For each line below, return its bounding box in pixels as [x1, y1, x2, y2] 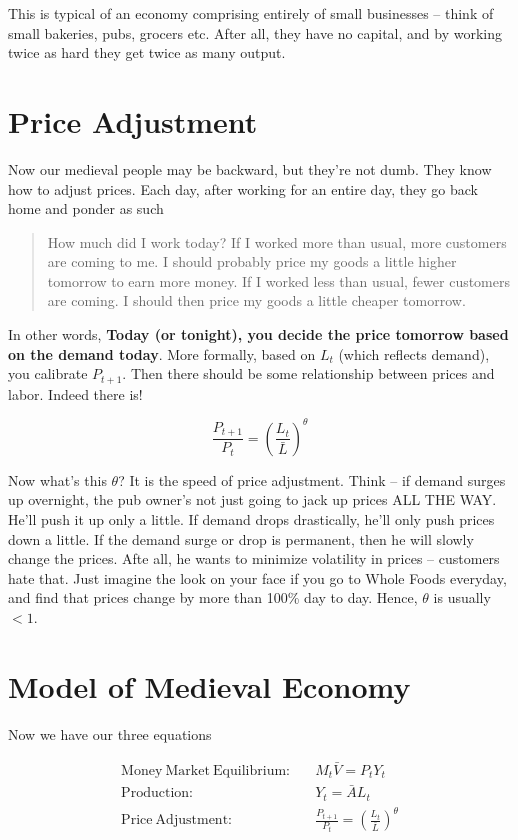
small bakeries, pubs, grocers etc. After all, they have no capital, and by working [8, 22, 503, 43]
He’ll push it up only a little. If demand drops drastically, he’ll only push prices [8, 508, 495, 529]
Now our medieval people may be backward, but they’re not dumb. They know [8, 158, 492, 179]
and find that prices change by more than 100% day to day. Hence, [8, 587, 418, 608]
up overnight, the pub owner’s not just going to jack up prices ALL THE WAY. [8, 489, 497, 510]
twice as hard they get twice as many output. [8, 42, 286, 63]
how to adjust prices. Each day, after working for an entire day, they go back [8, 178, 478, 199]
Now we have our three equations [8, 723, 212, 744]
